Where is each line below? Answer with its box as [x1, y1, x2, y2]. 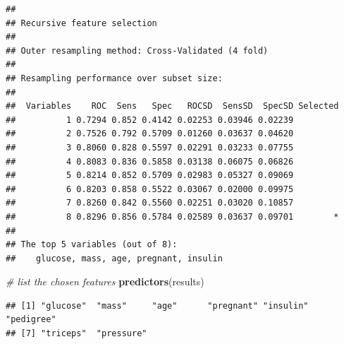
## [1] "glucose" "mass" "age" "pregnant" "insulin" [6, 300, 309, 311]
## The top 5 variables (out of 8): [6, 239, 178, 250]
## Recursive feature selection [6, 18, 157, 28]
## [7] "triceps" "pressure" [6, 328, 147, 339]
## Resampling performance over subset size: [6, 73, 223, 83]
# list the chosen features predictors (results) [6, 274, 204, 289]
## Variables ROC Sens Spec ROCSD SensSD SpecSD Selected [6, 101, 339, 112]
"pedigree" [6, 314, 56, 325]
